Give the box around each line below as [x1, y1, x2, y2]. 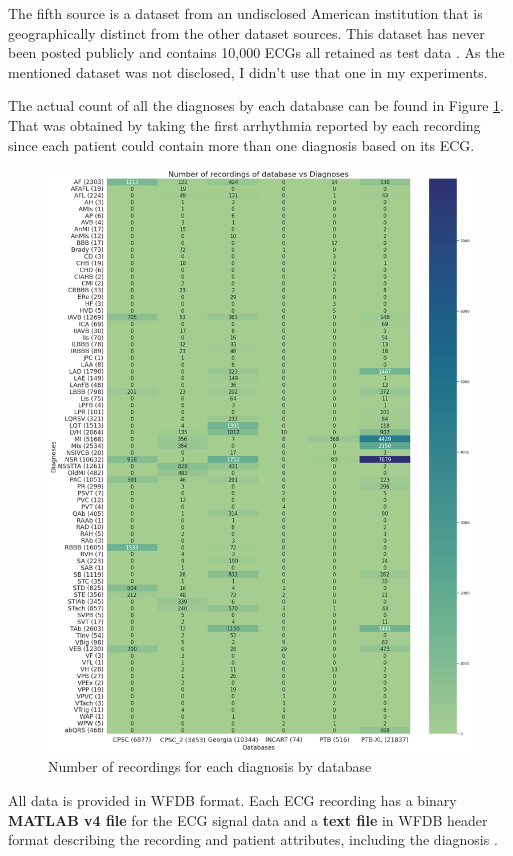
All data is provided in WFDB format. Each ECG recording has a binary [8, 789, 457, 810]
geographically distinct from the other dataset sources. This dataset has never [8, 22, 485, 43]
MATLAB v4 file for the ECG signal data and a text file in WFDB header [8, 809, 488, 830]
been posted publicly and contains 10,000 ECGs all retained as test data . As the [8, 42, 505, 63]
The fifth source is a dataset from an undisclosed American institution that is [8, 3, 483, 23]
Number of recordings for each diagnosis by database [48, 756, 372, 777]
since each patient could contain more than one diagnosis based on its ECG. [8, 134, 475, 155]
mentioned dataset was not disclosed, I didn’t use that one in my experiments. [8, 61, 488, 82]
